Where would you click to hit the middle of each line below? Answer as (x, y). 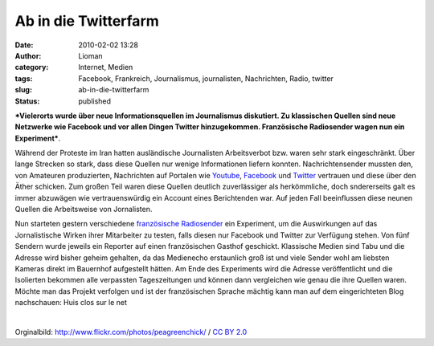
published (95, 101)
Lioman (91, 55)
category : (32, 67)
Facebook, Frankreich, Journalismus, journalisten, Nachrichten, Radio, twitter (206, 78)
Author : (28, 55)
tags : (24, 78)
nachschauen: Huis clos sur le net (71, 303)
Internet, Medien (106, 67)
